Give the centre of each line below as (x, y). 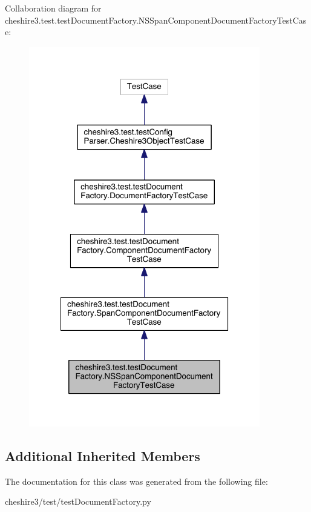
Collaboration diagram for (53, 8)
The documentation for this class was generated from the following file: (136, 481)
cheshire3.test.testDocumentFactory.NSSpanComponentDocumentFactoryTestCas (156, 20)
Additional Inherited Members (103, 455)
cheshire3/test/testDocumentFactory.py (78, 501)
